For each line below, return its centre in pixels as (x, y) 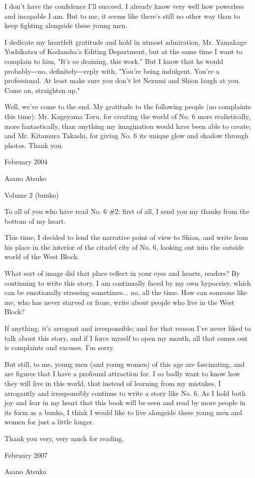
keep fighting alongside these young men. (66, 25)
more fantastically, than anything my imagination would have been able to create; (128, 126)
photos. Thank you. (34, 145)
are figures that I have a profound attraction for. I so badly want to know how (122, 373)
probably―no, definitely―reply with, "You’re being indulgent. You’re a (112, 71)
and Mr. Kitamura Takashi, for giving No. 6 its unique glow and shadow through (127, 135)
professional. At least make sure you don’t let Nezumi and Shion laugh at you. (123, 80)
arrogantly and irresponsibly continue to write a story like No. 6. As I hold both (125, 393)
